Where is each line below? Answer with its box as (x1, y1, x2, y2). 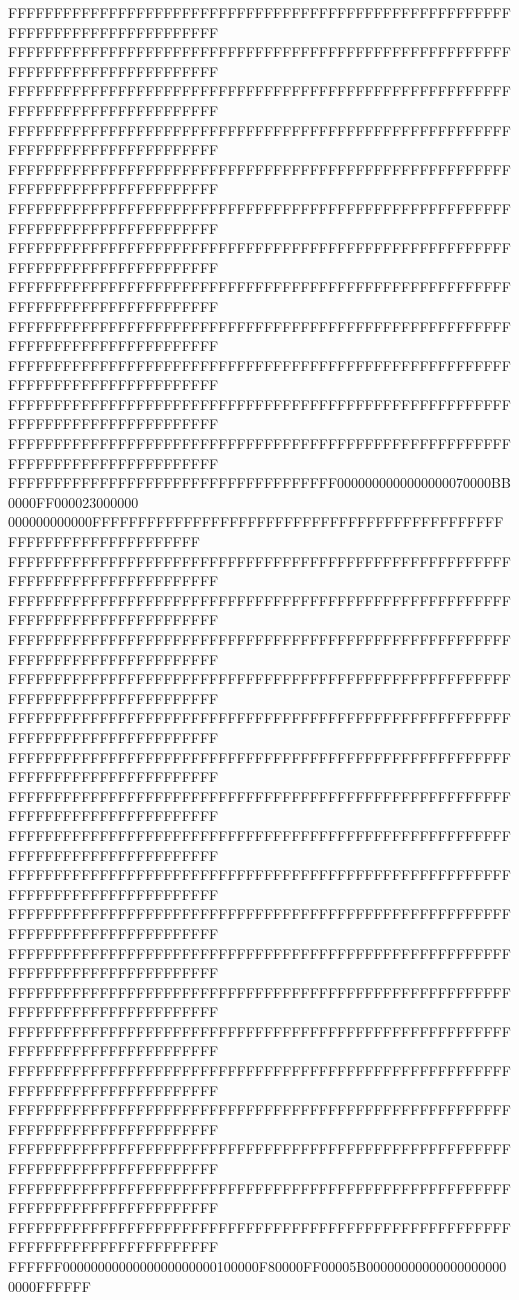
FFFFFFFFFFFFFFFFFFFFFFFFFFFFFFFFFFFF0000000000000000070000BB (8, 472, 511, 493)
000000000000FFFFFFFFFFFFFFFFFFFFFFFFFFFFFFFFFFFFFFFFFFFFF (8, 511, 504, 532)
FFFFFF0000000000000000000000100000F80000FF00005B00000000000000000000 (8, 1256, 507, 1276)
